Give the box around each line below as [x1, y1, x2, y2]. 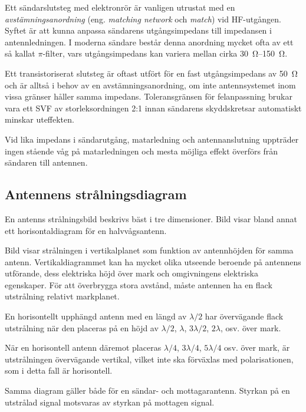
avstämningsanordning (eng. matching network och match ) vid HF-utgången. [5, 12, 281, 25]
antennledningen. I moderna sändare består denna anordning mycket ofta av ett [5, 35, 294, 48]
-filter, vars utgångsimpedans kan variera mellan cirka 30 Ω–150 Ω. [42, 47, 288, 60]
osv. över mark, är [224, 341, 290, 354]
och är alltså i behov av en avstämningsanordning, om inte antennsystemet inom [5, 78, 296, 91]
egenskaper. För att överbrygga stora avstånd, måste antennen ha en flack [5, 278, 272, 291]
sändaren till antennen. [5, 156, 88, 169]
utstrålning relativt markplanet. [5, 290, 120, 302]
